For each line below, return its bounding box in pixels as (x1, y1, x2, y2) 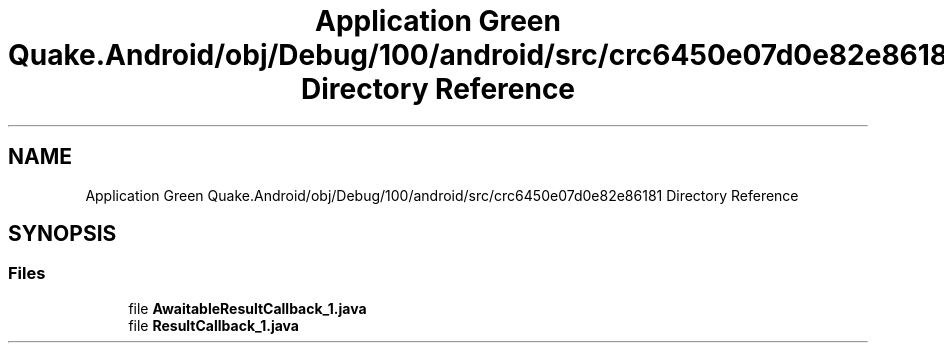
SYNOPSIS (8, 221, 117, 247)
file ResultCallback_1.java (128, 316, 299, 334)
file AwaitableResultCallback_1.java (128, 299, 367, 317)
